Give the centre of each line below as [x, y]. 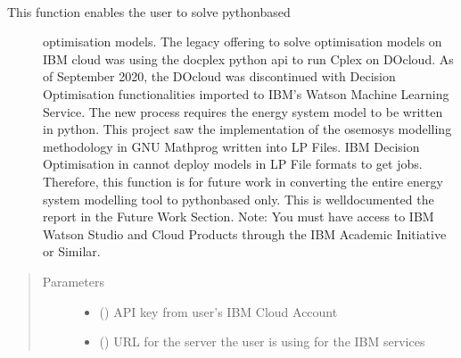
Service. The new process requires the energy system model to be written [243, 111]
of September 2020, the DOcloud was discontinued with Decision [219, 76]
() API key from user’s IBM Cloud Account [218, 311]
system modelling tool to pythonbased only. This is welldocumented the [239, 199]
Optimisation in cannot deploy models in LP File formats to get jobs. [233, 164]
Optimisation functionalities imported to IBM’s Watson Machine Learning [246, 93]
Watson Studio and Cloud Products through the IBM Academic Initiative [245, 233]
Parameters [73, 281]
